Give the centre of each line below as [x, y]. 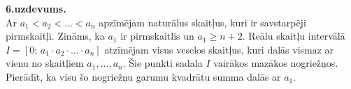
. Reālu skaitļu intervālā [294, 36]
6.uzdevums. [36, 8]
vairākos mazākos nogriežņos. [276, 63]
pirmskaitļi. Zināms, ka [55, 36]
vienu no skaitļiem [45, 63]
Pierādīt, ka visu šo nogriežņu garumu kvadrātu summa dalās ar [143, 76]
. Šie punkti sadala [163, 63]
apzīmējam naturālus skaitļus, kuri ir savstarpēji [202, 22]
